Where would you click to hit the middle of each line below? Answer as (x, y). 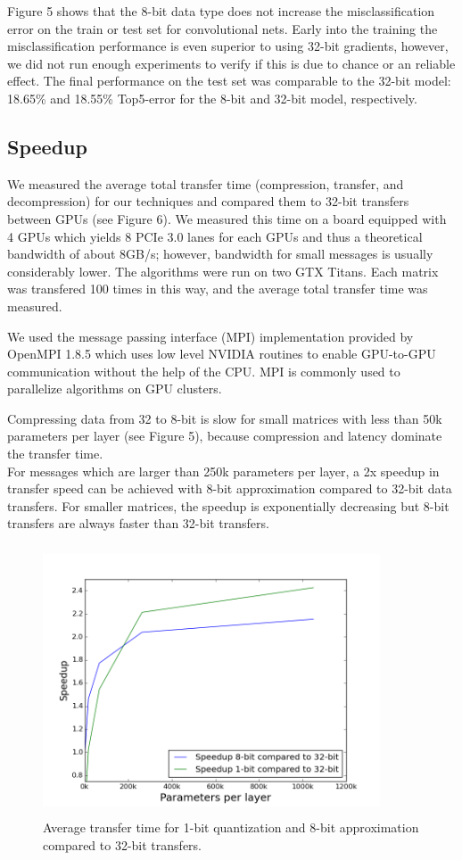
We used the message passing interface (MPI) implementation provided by (210, 336)
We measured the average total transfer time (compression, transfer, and (206, 183)
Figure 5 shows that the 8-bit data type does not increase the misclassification (221, 11)
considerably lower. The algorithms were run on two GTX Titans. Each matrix (223, 271)
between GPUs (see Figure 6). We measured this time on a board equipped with (227, 218)
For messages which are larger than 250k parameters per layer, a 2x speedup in (223, 471)
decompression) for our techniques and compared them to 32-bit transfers (208, 201)
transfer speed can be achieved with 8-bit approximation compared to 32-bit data (230, 488)
